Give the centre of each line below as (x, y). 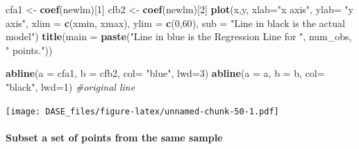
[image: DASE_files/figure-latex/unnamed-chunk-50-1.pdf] (142, 111)
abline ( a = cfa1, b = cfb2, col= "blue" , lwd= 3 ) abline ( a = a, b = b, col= (165, 73)
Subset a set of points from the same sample (114, 137)
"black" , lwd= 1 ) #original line (70, 86)
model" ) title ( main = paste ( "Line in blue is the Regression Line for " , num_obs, (179, 36)
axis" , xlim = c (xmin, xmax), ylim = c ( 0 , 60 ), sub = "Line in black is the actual (175, 23)
